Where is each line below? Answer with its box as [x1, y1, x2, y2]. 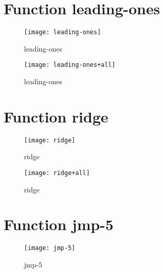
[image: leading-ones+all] [24, 61, 115, 69]
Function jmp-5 [4, 214, 114, 235]
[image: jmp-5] [24, 244, 76, 252]
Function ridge [4, 106, 108, 127]
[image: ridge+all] [24, 169, 90, 177]
